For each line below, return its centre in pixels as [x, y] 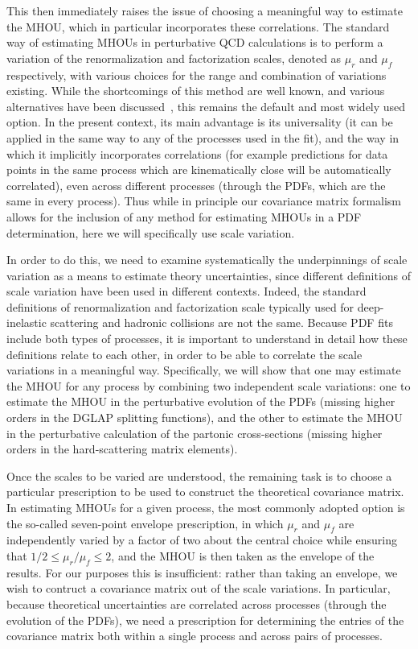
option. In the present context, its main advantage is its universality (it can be [200, 122]
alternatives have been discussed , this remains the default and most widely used [206, 106]
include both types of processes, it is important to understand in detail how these [207, 339]
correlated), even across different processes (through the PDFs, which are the [196, 185]
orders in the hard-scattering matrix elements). [122, 449]
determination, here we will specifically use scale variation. [151, 232]
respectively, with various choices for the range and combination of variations [197, 74]
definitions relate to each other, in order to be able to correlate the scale [184, 354]
